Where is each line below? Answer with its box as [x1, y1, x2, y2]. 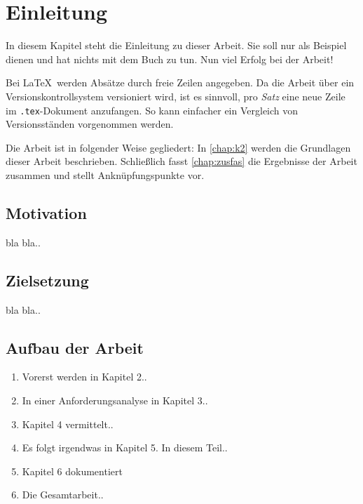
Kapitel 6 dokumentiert [22, 463, 123, 478]
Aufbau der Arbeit [6, 336, 144, 358]
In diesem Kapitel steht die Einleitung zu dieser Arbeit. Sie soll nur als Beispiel [6, 38, 347, 53]
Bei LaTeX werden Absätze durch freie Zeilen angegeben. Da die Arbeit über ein [6, 75, 355, 90]
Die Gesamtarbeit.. [22, 487, 104, 502]
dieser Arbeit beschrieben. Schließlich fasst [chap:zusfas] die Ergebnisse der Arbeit [6, 154, 357, 168]
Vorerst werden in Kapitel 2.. [22, 369, 147, 384]
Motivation [6, 201, 87, 223]
